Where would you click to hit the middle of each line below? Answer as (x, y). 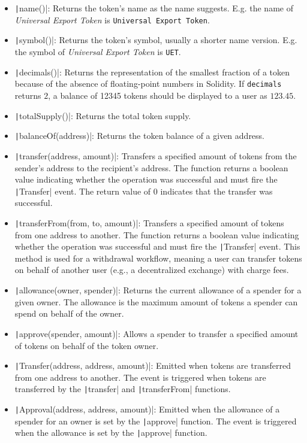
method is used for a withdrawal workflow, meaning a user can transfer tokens (158, 258)
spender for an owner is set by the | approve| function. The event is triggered (156, 421)
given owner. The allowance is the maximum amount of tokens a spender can (156, 301)
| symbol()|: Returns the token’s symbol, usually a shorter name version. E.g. (156, 40)
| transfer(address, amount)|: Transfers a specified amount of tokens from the (156, 155)
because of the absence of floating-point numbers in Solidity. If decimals (148, 84)
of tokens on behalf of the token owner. (87, 345)
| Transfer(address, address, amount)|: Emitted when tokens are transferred (153, 365)
